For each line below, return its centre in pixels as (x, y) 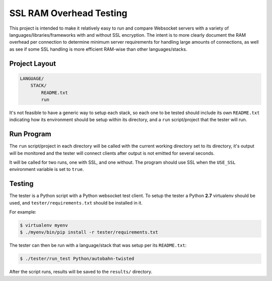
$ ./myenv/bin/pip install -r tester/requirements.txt (89, 232)
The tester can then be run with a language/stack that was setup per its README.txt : (98, 245)
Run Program (30, 134)
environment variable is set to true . (47, 169)
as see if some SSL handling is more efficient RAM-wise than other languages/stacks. (98, 49)
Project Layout (33, 64)
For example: (23, 212)
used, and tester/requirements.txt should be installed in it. (76, 203)
